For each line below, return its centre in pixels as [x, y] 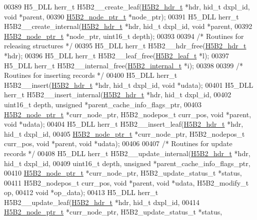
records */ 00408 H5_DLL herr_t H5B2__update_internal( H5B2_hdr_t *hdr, [127, 153]
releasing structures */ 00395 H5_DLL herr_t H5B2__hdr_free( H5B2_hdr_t [125, 46]
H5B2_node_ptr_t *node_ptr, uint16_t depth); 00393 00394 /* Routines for [124, 36]
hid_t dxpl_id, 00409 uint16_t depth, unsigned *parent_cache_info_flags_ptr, [127, 163]
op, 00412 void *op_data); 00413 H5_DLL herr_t [81, 192]
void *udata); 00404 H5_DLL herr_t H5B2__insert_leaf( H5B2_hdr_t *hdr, [124, 124]
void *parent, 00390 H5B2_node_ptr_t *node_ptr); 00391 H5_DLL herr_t [121, 16]
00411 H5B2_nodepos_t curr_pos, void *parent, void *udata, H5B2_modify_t [126, 182]
